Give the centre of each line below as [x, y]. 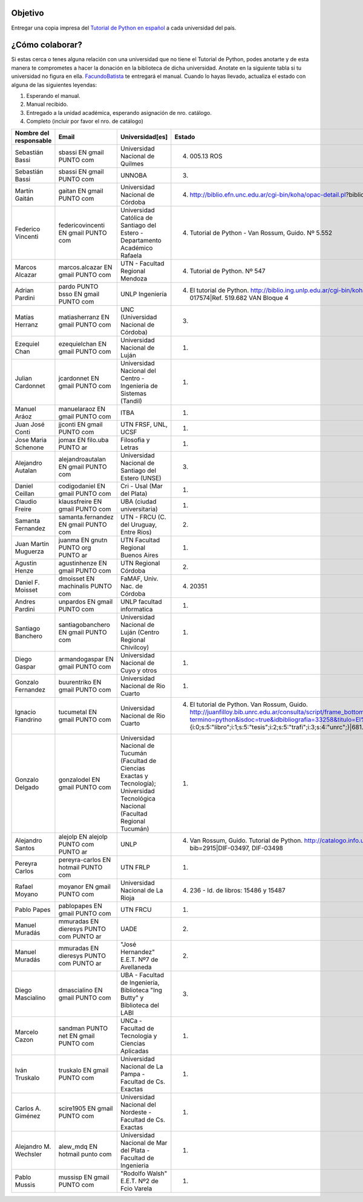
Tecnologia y [139, 1036]
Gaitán [24, 198]
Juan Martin [32, 544]
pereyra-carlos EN [85, 860]
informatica [136, 609]
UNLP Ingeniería [144, 294]
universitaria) [139, 509]
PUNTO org [75, 547]
